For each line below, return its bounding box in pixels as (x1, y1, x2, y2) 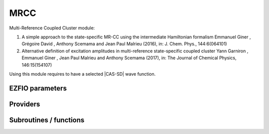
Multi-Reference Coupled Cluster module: (9, 25, 95, 31)
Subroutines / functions (9, 116, 85, 124)
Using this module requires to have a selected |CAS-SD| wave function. (9, 71, 156, 77)
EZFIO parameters (9, 84, 67, 92)
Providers (9, 100, 40, 108)
